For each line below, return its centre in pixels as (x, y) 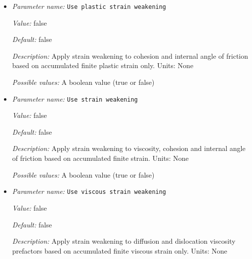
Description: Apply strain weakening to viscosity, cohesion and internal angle (129, 148)
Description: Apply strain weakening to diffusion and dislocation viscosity (124, 241)
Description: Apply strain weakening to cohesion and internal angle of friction (130, 55)
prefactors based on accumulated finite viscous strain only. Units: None (120, 250)
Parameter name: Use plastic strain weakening (89, 6)
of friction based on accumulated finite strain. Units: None (100, 158)
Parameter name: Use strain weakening (75, 98)
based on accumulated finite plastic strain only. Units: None (103, 65)
